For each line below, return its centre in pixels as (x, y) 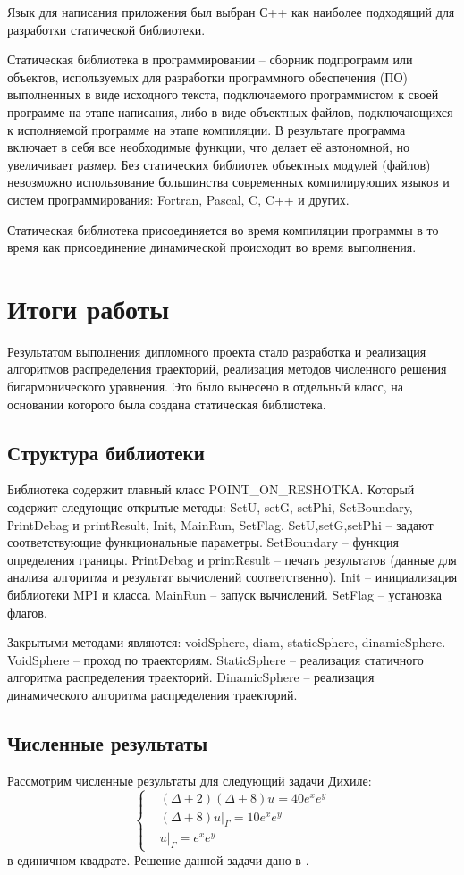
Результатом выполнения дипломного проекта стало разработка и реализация (217, 351)
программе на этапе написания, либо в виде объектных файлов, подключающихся (230, 111)
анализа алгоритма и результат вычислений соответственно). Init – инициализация (232, 577)
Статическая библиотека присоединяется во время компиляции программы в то (223, 229)
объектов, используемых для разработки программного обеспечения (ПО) (207, 76)
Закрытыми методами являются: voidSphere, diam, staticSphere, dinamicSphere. (227, 642)
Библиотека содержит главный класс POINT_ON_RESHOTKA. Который (211, 489)
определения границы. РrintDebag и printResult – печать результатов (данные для (232, 559)
